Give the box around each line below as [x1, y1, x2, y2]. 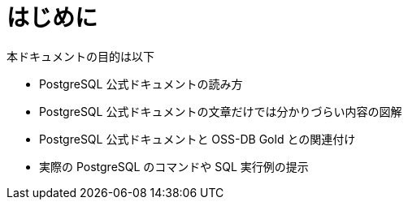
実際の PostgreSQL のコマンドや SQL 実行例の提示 [39, 159, 309, 174]
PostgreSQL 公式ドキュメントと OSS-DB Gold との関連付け [39, 131, 356, 146]
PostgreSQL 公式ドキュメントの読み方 [39, 76, 243, 91]
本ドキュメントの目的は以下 [7, 49, 154, 63]
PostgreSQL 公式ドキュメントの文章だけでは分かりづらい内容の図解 [39, 104, 402, 118]
